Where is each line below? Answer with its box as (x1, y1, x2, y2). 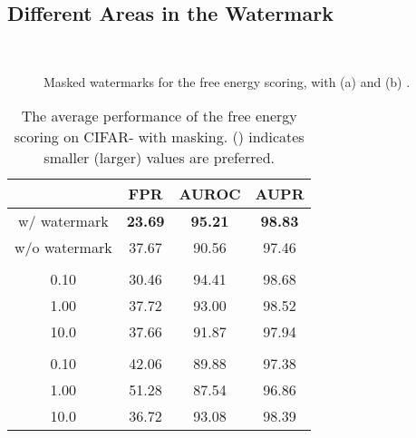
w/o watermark (15, 237, 112, 258)
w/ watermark (18, 210, 109, 232)
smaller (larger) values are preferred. (44, 147, 276, 169)
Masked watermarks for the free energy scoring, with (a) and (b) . (44, 72, 411, 91)
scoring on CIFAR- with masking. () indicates (14, 126, 305, 148)
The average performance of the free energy (21, 105, 297, 127)
